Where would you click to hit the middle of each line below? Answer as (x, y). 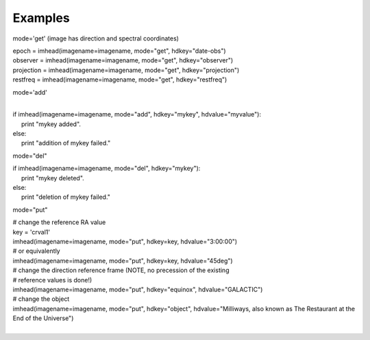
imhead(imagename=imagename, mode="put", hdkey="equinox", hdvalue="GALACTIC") (138, 289)
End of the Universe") (43, 318)
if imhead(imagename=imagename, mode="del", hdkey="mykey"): (107, 169)
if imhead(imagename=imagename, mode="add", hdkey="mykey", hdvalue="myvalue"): (137, 114)
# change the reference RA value (59, 222)
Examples (41, 18)
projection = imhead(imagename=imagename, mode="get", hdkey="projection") (126, 70)
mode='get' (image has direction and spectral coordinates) (96, 38)
